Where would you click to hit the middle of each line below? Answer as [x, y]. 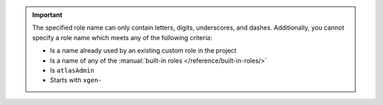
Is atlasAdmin [72, 70]
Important [48, 15]
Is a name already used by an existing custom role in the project [143, 51]
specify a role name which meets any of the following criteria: [122, 37]
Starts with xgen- [76, 80]
